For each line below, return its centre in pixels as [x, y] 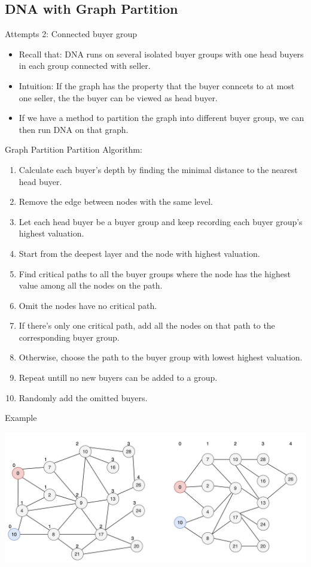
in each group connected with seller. [85, 66]
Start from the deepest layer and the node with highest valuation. [139, 253]
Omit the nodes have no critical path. [88, 305]
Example [21, 418]
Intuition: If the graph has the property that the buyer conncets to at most [157, 85]
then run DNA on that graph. [74, 129]
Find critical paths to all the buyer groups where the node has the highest [155, 273]
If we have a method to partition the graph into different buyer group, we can [161, 118]
